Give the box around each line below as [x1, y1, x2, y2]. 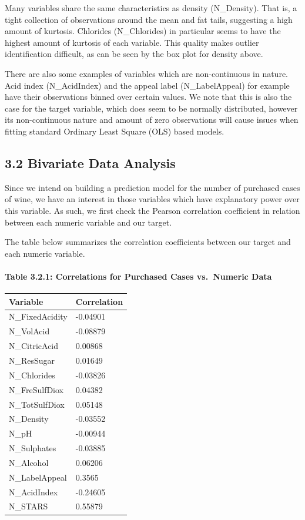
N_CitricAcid [9, 340, 59, 352]
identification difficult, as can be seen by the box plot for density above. [5, 48, 263, 60]
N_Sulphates [9, 442, 56, 454]
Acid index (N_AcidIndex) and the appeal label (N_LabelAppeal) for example [5, 79, 290, 91]
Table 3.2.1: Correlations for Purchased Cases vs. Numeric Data [5, 270, 272, 282]
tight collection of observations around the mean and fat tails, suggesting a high [5, 13, 293, 25]
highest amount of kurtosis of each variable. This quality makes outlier [5, 36, 259, 48]
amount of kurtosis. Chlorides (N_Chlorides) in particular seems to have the [5, 25, 281, 37]
